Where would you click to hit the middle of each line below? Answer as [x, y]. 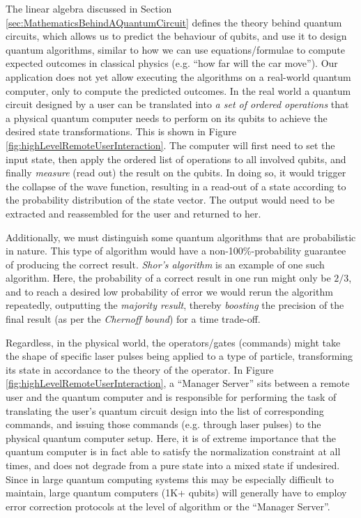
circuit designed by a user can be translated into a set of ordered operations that [177, 104]
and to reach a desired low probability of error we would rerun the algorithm [169, 291]
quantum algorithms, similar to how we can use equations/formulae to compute [175, 49]
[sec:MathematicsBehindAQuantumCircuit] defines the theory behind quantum [174, 22]
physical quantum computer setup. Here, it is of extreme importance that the [171, 437]
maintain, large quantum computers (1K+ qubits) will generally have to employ [176, 493]
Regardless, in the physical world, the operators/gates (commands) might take [173, 342]
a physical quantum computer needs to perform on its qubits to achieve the [167, 117]
